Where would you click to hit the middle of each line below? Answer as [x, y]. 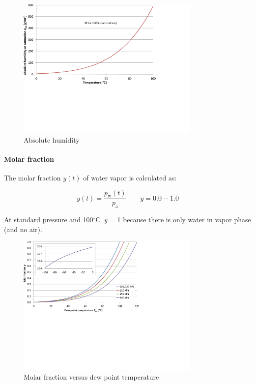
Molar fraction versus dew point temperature [91, 376]
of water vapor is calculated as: [130, 177]
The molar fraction [32, 177]
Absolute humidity [52, 139]
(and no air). [23, 229]
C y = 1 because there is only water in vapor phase [173, 220]
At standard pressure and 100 [49, 220]
